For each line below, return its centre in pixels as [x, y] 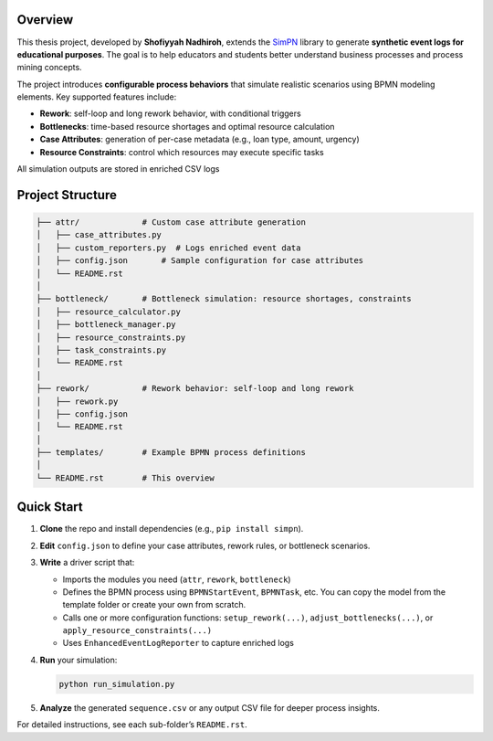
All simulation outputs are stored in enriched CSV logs [118, 169]
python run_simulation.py [117, 684]
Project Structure [67, 195]
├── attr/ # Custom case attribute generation [171, 222]
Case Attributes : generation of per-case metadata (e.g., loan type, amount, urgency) [199, 139]
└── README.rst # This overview [125, 478]
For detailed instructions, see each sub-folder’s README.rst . [132, 725]
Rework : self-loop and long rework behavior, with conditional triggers [170, 113]
